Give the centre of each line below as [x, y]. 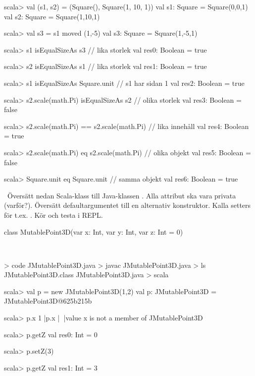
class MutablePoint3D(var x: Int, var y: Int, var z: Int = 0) [94, 231]
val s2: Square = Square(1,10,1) [52, 16]
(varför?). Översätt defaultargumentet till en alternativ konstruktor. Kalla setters [127, 205]
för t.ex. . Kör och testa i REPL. [53, 215]
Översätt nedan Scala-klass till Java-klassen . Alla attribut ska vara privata [122, 195]
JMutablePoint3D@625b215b [48, 301]
